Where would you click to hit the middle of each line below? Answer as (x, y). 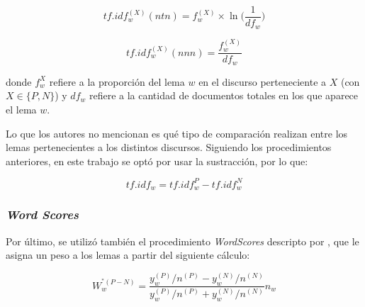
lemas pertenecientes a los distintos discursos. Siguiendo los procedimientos (169, 147)
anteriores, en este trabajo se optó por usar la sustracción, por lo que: (157, 161)
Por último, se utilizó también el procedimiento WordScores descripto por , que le (182, 241)
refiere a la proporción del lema (117, 81)
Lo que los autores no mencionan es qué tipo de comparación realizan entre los (177, 133)
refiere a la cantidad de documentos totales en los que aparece (224, 95)
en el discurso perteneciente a (263, 81)
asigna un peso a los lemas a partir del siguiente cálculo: (128, 255)
